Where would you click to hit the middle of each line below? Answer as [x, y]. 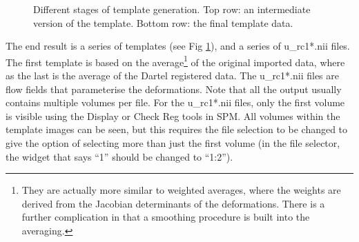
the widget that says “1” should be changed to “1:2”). [119, 156]
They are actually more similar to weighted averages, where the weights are [181, 190]
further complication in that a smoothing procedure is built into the [166, 217]
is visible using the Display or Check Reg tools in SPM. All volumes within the [173, 115]
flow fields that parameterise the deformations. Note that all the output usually [174, 89]
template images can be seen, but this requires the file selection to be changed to [177, 129]
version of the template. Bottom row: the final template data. [163, 22]
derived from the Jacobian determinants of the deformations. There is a [173, 203]
